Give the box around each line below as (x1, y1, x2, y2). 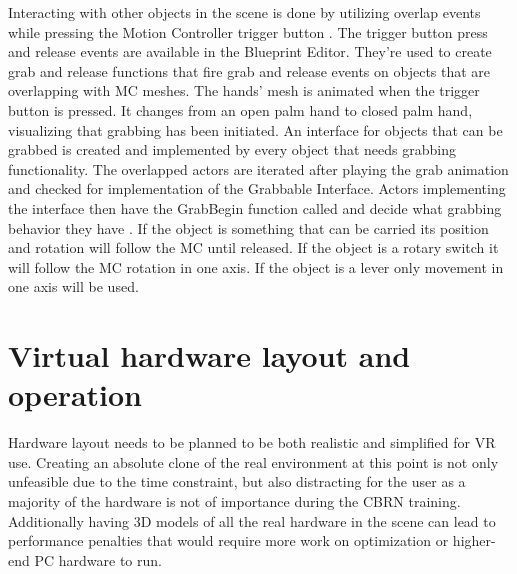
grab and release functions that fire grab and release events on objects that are (8, 60, 491, 81)
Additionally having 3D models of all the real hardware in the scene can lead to (8, 510, 496, 531)
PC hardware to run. (34, 549, 162, 570)
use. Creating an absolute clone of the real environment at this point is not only (8, 451, 499, 472)
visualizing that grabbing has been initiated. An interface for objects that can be (8, 119, 503, 140)
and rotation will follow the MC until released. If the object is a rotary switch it (8, 237, 499, 258)
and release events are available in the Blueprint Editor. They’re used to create (8, 41, 492, 62)
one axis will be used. (8, 276, 139, 297)
